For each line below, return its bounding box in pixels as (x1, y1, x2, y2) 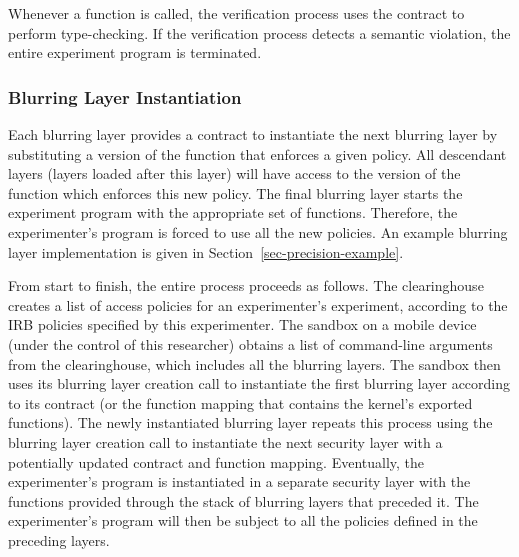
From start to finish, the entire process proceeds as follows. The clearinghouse (8, 275, 484, 296)
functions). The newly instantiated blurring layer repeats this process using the (8, 412, 493, 433)
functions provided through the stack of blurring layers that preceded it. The (8, 490, 479, 511)
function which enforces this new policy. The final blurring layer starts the (8, 182, 463, 203)
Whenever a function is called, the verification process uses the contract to (8, 3, 465, 23)
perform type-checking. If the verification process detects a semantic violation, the (8, 22, 511, 43)
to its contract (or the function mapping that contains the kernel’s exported (8, 392, 473, 413)
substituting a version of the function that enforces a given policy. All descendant (8, 143, 507, 164)
